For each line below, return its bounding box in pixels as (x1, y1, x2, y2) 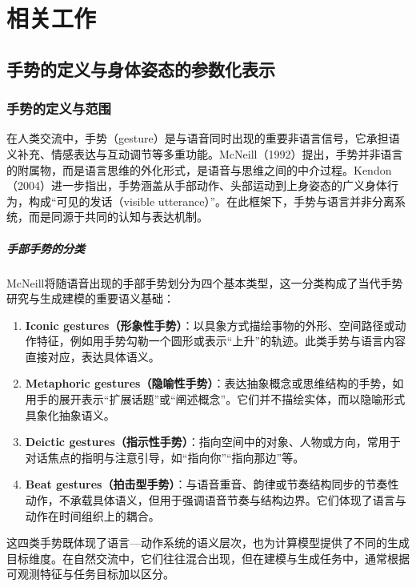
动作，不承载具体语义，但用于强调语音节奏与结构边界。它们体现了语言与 (25, 492, 406, 509)
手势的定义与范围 (6, 99, 111, 119)
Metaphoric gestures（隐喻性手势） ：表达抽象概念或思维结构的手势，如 (25, 375, 404, 392)
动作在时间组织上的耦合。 (25, 507, 160, 524)
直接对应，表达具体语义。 (25, 348, 160, 364)
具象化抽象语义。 (25, 406, 115, 423)
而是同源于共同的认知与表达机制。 (28, 208, 208, 225)
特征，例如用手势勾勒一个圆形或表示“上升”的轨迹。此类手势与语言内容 (36, 332, 406, 349)
